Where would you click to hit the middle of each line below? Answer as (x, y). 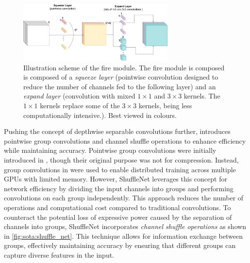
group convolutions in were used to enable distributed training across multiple (120, 169)
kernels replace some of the (80, 106)
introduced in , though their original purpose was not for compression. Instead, (121, 160)
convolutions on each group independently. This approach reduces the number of (124, 198)
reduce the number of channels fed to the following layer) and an (120, 86)
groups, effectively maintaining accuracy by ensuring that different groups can (120, 245)
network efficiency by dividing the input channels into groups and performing (119, 188)
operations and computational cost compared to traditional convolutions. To (117, 207)
